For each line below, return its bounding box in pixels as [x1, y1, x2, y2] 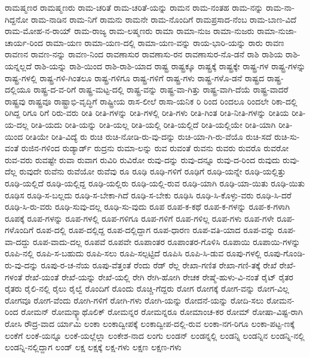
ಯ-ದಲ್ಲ [5, 118, 29, 130]
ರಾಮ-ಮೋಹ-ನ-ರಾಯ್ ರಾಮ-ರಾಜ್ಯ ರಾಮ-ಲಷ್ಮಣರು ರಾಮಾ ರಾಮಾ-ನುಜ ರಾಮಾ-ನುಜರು [5, 25, 254, 37]
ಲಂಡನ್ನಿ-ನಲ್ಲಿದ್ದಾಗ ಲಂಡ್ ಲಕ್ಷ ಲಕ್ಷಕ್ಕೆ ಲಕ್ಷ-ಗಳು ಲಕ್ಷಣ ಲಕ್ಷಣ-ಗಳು [5, 341, 182, 353]
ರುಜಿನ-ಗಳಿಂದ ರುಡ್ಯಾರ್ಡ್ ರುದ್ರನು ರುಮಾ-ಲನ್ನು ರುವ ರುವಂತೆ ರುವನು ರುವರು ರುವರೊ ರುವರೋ [21, 142, 289, 154]
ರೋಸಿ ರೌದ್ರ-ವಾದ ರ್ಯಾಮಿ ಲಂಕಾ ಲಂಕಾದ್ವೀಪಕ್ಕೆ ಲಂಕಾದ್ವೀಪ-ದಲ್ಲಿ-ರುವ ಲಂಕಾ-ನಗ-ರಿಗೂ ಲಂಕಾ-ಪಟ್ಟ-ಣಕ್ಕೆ [5, 317, 295, 330]
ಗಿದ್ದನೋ [5, 13, 29, 25]
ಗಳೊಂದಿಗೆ [5, 224, 34, 236]
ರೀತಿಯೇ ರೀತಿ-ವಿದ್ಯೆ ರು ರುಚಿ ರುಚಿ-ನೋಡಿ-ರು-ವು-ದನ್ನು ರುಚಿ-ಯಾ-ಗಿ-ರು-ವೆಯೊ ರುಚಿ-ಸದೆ [25, 130, 272, 142]
